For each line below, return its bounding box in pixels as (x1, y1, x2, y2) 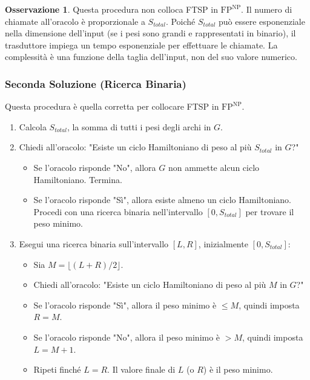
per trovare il (245, 205, 294, 218)
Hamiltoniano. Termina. (33, 173, 122, 185)
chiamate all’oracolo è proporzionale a (5, 15, 145, 27)
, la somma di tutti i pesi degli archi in (67, 120, 211, 133)
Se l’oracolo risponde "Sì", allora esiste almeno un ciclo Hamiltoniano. (33, 193, 291, 206)
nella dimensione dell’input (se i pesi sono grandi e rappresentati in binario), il (5, 27, 296, 39)
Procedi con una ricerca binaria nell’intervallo (33, 205, 203, 218)
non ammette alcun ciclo (168, 161, 260, 173)
